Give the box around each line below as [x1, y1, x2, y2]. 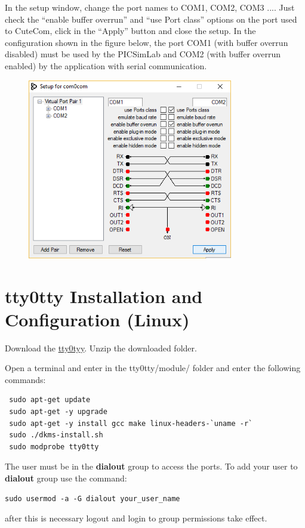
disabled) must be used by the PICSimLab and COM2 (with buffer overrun [5, 48, 281, 60]
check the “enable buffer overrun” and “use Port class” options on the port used [5, 13, 297, 25]
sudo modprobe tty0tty [9, 442, 99, 451]
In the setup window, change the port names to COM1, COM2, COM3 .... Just [5, 1, 295, 13]
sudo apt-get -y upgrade [9, 407, 107, 416]
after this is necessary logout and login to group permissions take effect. [5, 512, 267, 524]
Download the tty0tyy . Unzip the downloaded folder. [5, 341, 197, 354]
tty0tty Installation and [5, 283, 203, 308]
